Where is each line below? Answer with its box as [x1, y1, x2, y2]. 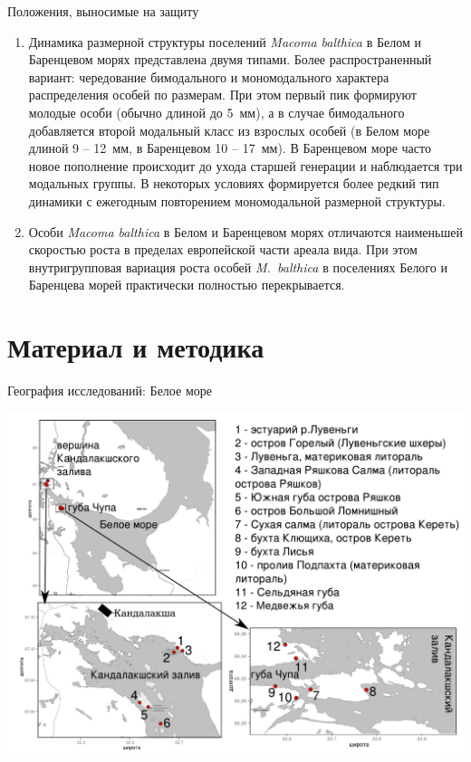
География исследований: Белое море [7, 381, 212, 400]
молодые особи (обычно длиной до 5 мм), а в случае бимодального [28, 102, 405, 121]
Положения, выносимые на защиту [7, 2, 199, 20]
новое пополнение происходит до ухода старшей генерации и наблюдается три [28, 156, 463, 175]
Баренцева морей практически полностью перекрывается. [28, 275, 345, 294]
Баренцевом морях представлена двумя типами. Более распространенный [28, 50, 432, 69]
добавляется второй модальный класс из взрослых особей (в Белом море [28, 120, 430, 139]
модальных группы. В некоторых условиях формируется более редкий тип [28, 174, 439, 193]
